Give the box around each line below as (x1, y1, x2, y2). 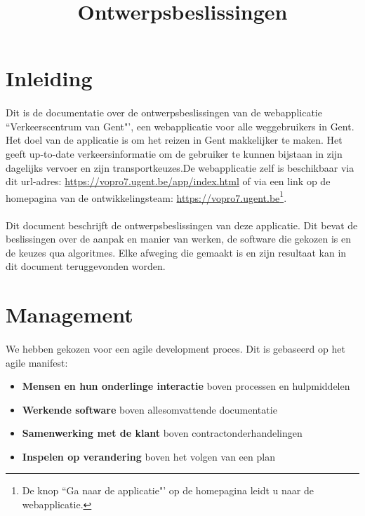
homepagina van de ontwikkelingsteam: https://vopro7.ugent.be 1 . (6, 188, 287, 205)
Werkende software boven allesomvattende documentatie (22, 402, 277, 416)
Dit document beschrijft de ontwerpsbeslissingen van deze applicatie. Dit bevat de (6, 217, 358, 232)
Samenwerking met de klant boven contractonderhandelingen (22, 426, 303, 440)
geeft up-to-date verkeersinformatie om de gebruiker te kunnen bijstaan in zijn (6, 146, 343, 161)
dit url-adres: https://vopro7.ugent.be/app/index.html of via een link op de (6, 174, 331, 189)
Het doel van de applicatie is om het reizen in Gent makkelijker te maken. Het (6, 133, 343, 147)
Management (6, 300, 133, 329)
